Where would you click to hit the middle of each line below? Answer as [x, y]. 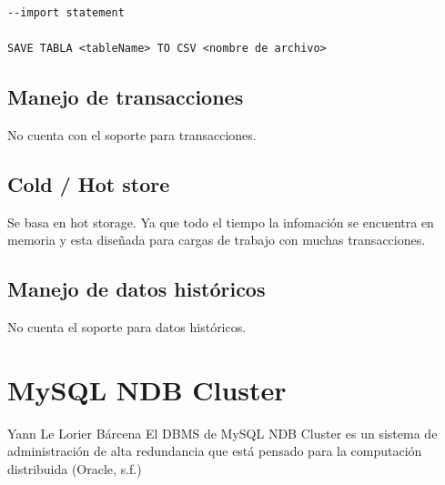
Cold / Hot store [89, 183]
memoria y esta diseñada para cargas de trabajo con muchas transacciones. [217, 240]
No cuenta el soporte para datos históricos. [127, 327]
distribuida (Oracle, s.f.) [75, 469]
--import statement [66, 13]
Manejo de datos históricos [137, 289]
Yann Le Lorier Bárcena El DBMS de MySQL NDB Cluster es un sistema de [222, 433]
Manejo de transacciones [126, 97]
